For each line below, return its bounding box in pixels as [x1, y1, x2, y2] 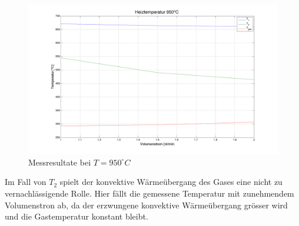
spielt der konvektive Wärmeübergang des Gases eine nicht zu [59, 176, 283, 188]
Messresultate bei [28, 156, 91, 168]
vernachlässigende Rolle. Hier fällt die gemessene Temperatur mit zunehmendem [5, 187, 294, 200]
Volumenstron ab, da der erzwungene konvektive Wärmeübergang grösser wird [5, 198, 288, 211]
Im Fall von [5, 176, 46, 188]
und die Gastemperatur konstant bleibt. [5, 210, 148, 222]
